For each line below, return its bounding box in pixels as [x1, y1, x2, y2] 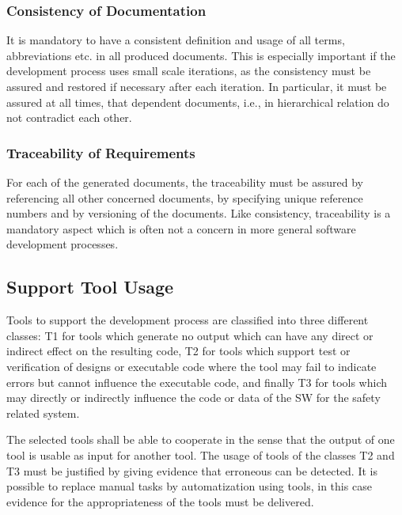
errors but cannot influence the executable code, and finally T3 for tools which [6, 373, 387, 390]
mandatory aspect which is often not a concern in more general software [6, 220, 356, 237]
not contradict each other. [6, 109, 132, 126]
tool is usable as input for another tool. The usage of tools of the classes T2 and [6, 446, 395, 463]
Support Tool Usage [6, 275, 174, 299]
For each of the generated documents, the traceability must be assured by [6, 174, 363, 190]
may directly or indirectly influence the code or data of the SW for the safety [6, 389, 381, 406]
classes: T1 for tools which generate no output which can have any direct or [6, 327, 374, 343]
